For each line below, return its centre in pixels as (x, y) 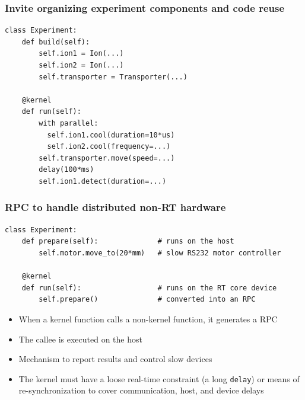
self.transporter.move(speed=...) (107, 158)
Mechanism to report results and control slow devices (115, 359)
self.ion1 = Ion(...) (81, 54)
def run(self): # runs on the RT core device (149, 288)
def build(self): (56, 42)
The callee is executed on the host (80, 339)
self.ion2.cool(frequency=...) (109, 147)
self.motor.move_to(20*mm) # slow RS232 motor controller (160, 253)
